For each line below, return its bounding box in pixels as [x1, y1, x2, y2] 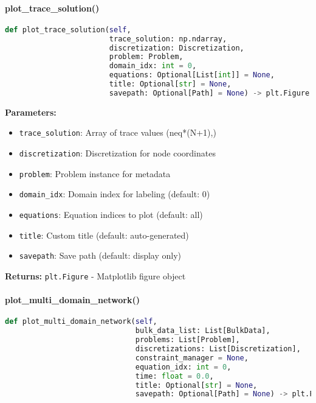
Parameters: [5, 105, 57, 118]
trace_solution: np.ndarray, [109, 34, 227, 43]
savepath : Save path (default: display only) [19, 249, 182, 262]
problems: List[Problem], [135, 335, 240, 345]
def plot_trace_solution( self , [5, 25, 131, 34]
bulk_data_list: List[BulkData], [135, 326, 270, 335]
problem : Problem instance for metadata [19, 167, 171, 180]
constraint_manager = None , [135, 353, 249, 362]
